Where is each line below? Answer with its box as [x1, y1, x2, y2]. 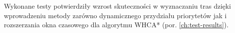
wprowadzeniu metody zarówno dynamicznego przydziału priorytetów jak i [4, 10, 227, 20]
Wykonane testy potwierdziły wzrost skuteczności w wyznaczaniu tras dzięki [4, 1, 231, 11]
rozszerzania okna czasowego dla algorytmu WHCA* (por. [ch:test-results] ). [4, 20, 229, 30]
